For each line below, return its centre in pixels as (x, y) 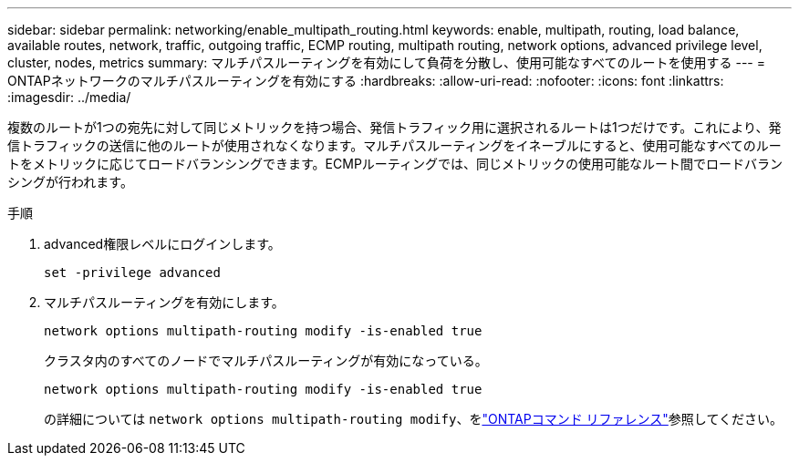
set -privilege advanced (132, 273)
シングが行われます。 (70, 182)
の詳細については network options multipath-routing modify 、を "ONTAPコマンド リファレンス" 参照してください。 (413, 419)
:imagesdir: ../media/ (69, 97)
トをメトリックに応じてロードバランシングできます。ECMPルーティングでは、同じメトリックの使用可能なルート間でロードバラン (395, 164)
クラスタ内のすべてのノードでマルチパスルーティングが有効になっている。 (266, 360)
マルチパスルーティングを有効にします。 (164, 302)
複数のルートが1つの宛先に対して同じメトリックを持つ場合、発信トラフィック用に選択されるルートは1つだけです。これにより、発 (394, 127)
